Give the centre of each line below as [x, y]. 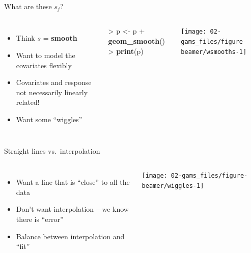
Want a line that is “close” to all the [73, 182]
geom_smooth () [137, 41]
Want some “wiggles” [49, 119]
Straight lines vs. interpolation [52, 150]
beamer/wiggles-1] [173, 186]
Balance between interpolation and [70, 236]
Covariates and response [54, 82]
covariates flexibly [44, 65]
